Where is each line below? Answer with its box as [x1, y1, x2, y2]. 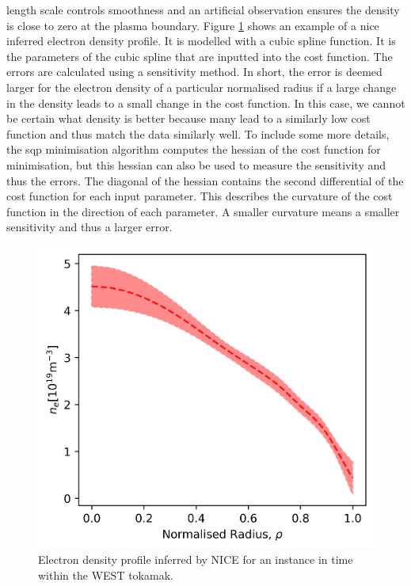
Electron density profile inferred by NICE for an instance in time [38, 551, 353, 568]
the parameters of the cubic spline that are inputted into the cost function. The [6, 48, 393, 64]
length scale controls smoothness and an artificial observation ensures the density [6, 2, 400, 17]
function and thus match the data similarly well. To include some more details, [6, 125, 390, 142]
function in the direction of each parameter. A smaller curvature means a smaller [6, 203, 400, 219]
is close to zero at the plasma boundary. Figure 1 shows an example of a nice [6, 17, 379, 33]
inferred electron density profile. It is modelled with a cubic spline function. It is [6, 32, 396, 49]
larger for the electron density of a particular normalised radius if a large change [6, 78, 397, 95]
